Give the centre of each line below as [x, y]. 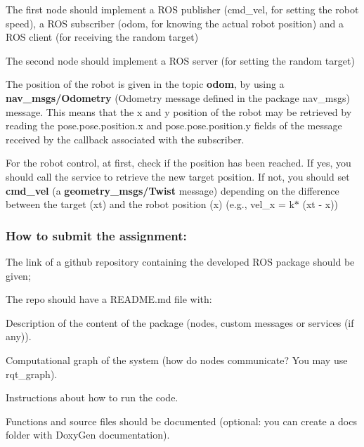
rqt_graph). [32, 374]
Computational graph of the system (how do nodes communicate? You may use [177, 359]
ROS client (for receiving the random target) [102, 37]
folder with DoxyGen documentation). [88, 435]
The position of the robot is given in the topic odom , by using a [145, 84]
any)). [19, 336]
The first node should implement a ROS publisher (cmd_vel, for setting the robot [182, 9]
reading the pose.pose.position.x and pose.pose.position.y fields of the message [174, 125]
